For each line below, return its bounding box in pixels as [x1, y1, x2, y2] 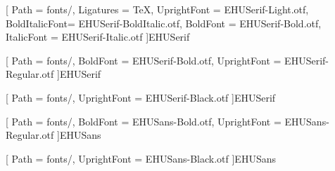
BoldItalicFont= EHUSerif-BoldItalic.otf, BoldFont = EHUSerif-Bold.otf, [6, 15, 322, 30]
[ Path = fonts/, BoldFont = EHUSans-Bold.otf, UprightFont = [6, 114, 282, 128]
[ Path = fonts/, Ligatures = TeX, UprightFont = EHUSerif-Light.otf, [6, 2, 309, 16]
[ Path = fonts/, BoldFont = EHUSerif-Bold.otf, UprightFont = [6, 53, 282, 67]
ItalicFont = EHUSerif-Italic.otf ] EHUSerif [6, 29, 190, 44]
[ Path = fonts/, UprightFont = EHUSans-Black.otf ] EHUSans [6, 151, 276, 165]
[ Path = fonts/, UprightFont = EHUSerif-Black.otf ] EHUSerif [6, 90, 276, 104]
